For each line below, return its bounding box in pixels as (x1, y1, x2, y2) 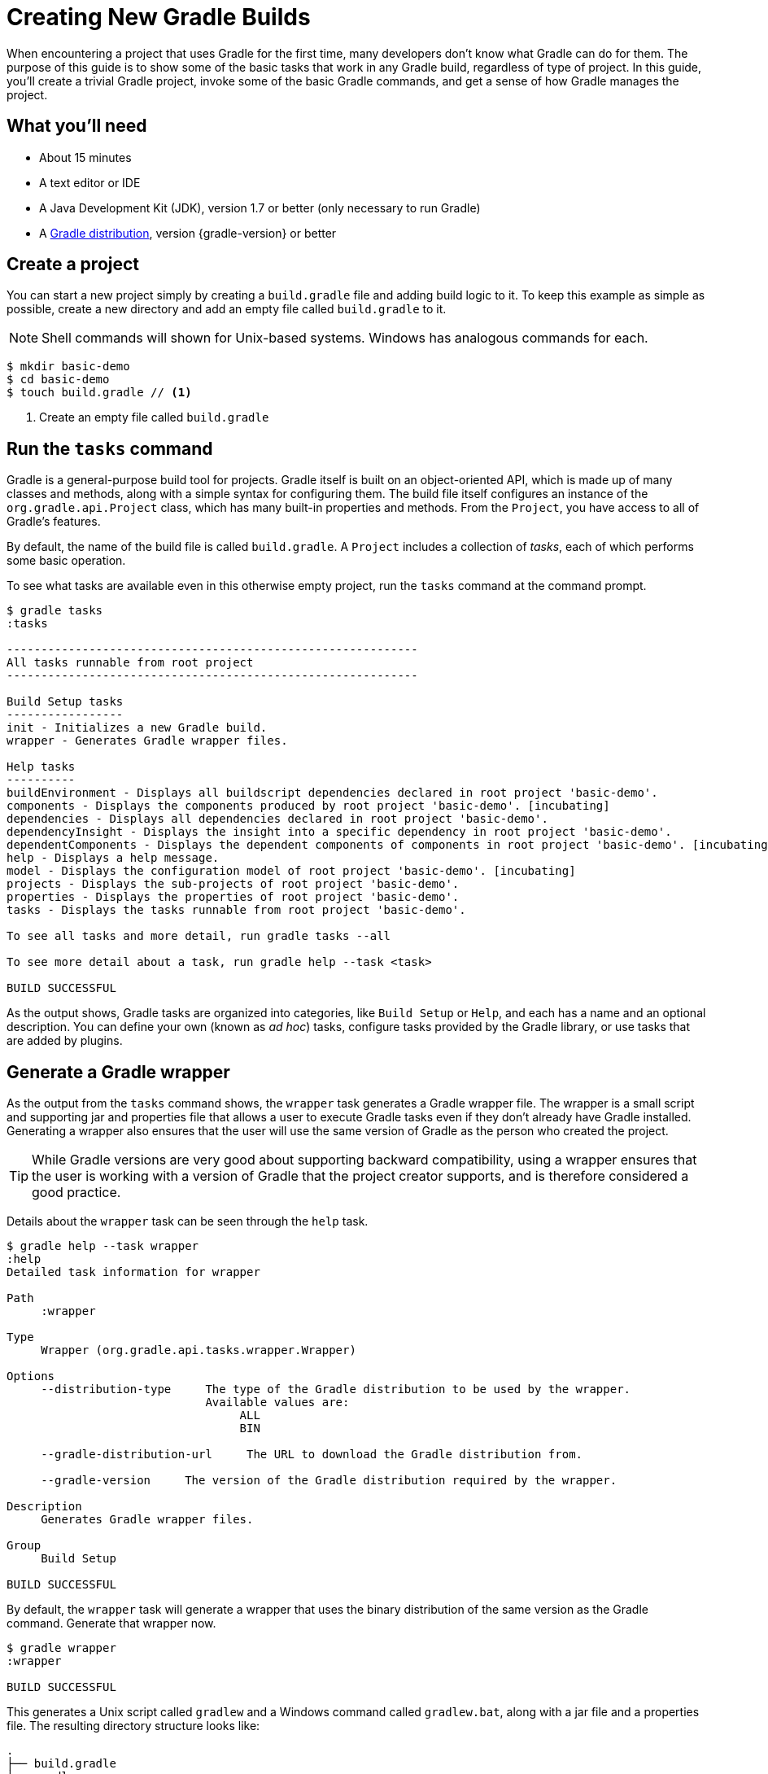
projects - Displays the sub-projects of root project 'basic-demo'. (7, 877, 460, 891)
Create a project (7, 254, 140, 275)
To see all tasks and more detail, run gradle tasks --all (7, 929, 391, 943)
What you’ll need (7, 116, 147, 137)
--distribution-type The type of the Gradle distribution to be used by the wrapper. (41, 1383, 631, 1396)
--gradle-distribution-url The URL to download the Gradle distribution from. (41, 1448, 583, 1462)
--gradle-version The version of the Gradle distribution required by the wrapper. (41, 1474, 617, 1488)
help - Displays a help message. (7, 851, 220, 865)
